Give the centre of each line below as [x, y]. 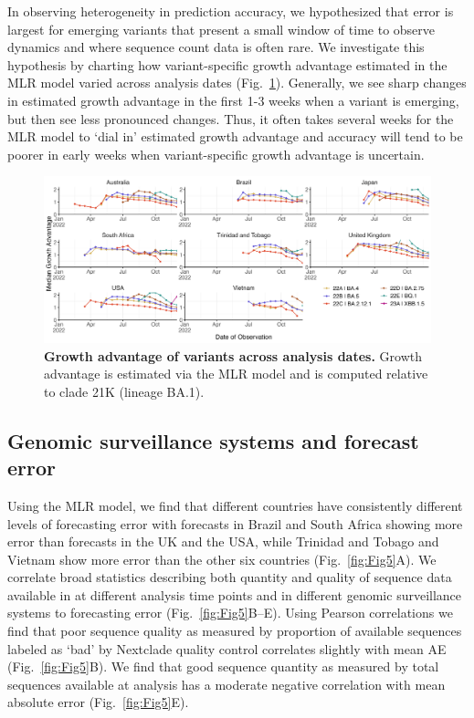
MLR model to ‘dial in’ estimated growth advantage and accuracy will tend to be [235, 136]
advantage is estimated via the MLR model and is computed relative [236, 374]
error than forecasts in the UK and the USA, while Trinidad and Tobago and [223, 541]
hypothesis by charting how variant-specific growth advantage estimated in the [227, 64]
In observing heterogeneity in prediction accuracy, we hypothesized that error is [231, 11]
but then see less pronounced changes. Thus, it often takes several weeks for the [231, 118]
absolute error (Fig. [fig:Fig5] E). [98, 702]
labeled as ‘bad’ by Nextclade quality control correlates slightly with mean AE [227, 648]
